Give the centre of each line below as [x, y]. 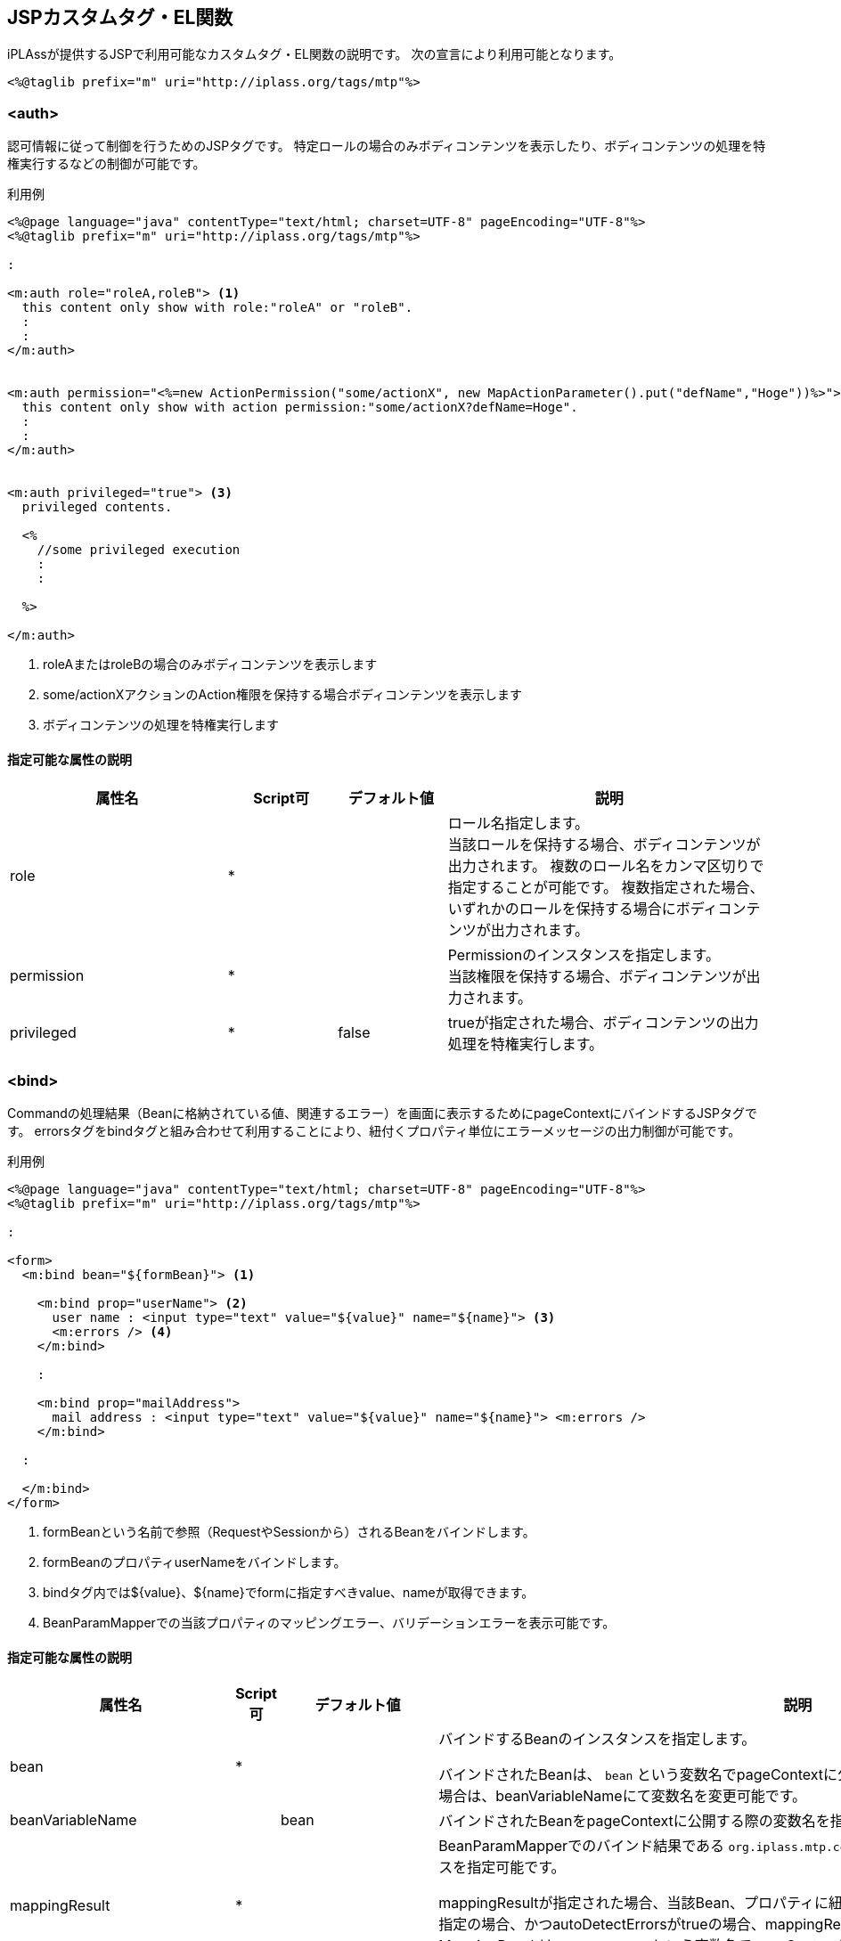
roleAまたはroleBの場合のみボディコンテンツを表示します [210, 665]
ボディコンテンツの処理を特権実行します [161, 725]
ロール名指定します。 [518, 824]
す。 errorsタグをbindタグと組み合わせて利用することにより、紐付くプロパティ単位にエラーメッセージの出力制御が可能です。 [374, 1131]
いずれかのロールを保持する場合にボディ [583, 909]
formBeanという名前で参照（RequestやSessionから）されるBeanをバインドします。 [289, 1532]
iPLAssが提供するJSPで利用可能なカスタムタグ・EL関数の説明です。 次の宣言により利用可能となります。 [314, 54]
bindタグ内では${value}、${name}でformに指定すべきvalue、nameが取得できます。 [289, 1593]
